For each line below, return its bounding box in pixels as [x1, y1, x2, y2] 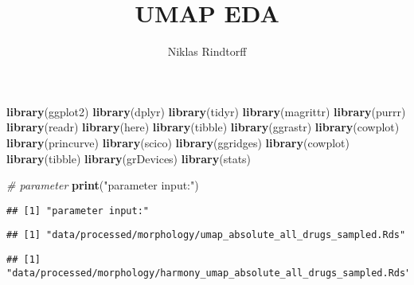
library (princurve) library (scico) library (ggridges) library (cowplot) [6, 134, 350, 150]
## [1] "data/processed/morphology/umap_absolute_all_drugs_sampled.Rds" [6, 229, 406, 241]
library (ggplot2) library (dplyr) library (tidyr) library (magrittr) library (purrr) [6, 103, 406, 119]
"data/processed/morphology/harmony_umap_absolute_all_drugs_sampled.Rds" [6, 267, 412, 279]
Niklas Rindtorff [167, 43, 247, 60]
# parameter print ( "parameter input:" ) [6, 177, 199, 193]
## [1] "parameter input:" [6, 205, 149, 217]
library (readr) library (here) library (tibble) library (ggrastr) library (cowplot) [6, 119, 400, 135]
